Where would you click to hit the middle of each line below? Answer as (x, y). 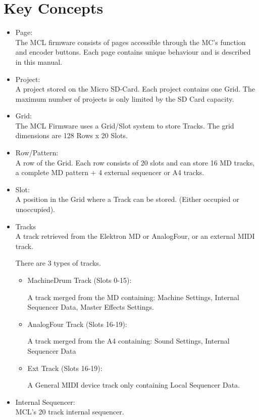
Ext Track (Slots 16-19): (65, 368)
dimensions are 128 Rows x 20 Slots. (71, 135)
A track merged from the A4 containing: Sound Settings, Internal (128, 341)
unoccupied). (35, 209)
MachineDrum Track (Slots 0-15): (80, 280)
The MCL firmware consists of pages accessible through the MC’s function (131, 42)
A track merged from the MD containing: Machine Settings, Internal (133, 297)
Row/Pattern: (37, 153)
